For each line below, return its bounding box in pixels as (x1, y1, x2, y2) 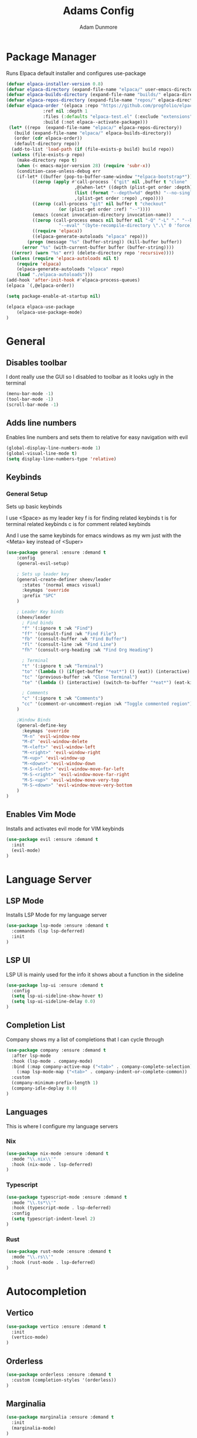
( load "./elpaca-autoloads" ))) (16, 272, 93, 278)
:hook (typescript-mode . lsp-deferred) (11, 1205, 111, 1211)
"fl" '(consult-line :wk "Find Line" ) (21, 642, 117, 647)
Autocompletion (6, 1284, 87, 1298)
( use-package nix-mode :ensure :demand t (6, 1151, 109, 1156)
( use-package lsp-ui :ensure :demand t (6, 982, 104, 988)
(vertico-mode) (11, 1334, 49, 1341)
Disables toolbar (6, 358, 67, 368)
